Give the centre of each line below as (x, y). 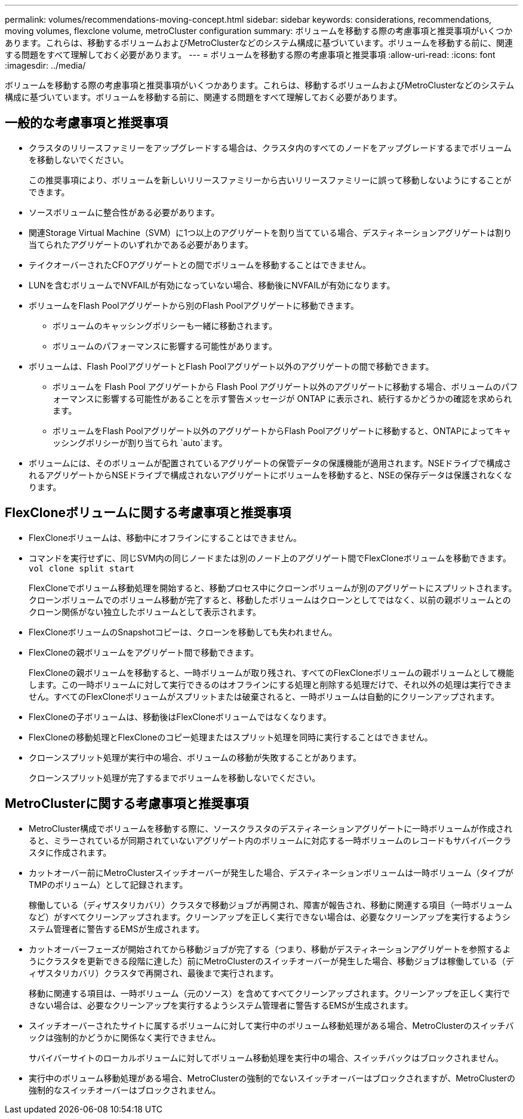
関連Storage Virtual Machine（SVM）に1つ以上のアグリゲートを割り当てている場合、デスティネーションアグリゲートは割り (270, 232)
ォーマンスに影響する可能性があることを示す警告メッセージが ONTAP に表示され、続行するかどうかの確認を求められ (282, 398)
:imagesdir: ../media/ (45, 65)
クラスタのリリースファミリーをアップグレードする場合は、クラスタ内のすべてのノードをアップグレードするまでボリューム (270, 147)
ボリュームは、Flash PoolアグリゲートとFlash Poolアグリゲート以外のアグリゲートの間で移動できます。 (231, 366)
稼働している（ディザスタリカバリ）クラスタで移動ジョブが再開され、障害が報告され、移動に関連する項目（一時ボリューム (271, 905)
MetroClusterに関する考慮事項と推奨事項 (127, 804)
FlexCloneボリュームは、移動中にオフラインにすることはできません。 (165, 537)
